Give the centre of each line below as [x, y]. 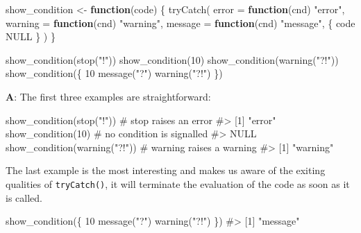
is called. [24, 197]
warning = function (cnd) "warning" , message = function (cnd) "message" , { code [180, 23]
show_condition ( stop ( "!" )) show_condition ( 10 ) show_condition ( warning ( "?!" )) [172, 59]
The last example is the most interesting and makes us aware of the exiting [166, 170]
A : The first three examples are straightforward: [108, 96]
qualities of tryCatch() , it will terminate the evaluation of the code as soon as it [178, 183]
